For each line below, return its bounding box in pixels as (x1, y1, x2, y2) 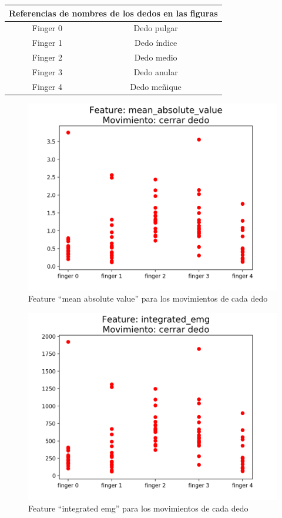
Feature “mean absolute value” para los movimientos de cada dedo (28, 292, 268, 305)
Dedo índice (135, 36, 177, 49)
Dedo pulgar (133, 22, 178, 34)
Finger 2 (32, 51, 62, 64)
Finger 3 (32, 65, 62, 78)
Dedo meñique (130, 80, 182, 92)
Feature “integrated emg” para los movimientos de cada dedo (28, 502, 249, 514)
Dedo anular (133, 65, 178, 78)
